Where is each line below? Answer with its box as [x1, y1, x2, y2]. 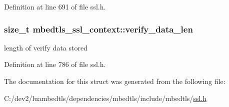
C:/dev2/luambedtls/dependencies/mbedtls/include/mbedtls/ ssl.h [4, 92, 206, 103]
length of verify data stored [4, 42, 88, 52]
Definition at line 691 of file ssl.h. [4, 1, 106, 11]
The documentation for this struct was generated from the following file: [4, 76, 225, 86]
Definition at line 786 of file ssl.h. [4, 59, 106, 69]
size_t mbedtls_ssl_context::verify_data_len [4, 22, 193, 35]
